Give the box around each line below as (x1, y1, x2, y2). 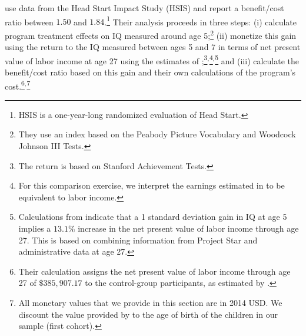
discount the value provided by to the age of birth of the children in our (18, 308, 278, 320)
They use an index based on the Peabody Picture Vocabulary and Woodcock (18, 128, 296, 140)
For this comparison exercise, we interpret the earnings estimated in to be (18, 179, 285, 192)
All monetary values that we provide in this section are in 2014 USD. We (18, 296, 282, 308)
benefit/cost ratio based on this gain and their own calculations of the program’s (5, 65, 296, 78)
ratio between (5, 15, 54, 28)
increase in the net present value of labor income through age (78, 222, 299, 234)
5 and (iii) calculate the (215, 52, 300, 67)
